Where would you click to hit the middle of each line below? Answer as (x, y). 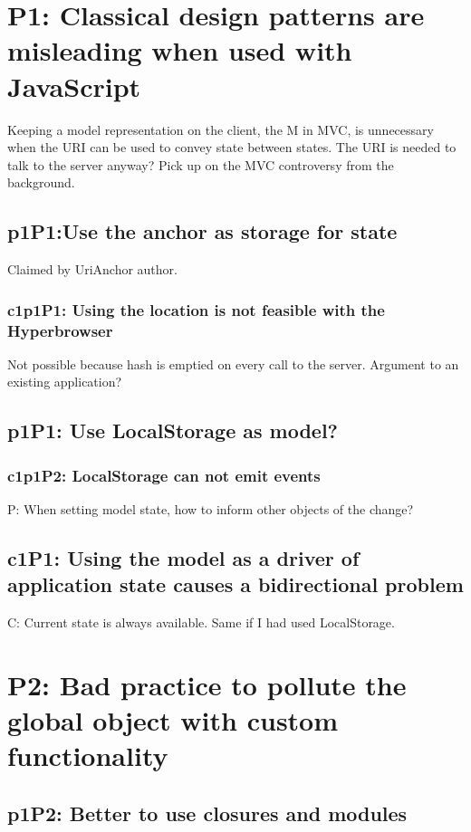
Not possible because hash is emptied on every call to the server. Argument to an (233, 363)
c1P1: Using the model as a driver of (183, 557)
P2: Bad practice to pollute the (207, 684)
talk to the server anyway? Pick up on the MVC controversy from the (201, 164)
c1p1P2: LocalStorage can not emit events (164, 475)
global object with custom (173, 720)
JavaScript (74, 86)
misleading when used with (180, 50)
